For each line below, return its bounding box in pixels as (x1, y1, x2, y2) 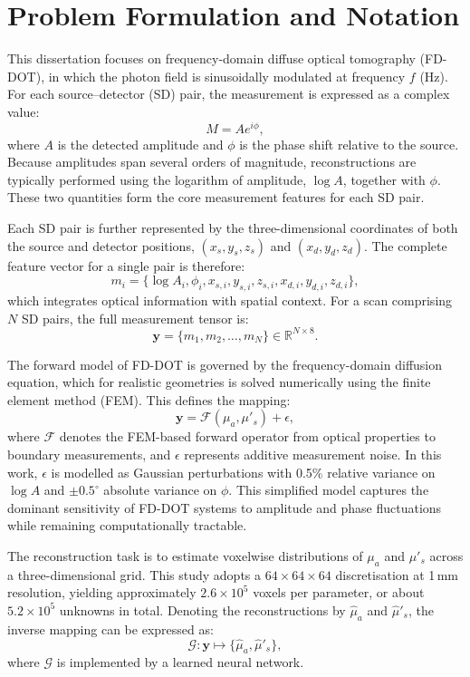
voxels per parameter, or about (253, 583, 425, 602)
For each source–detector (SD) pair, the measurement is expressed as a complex (7, 84, 450, 103)
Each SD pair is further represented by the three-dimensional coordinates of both (7, 218, 458, 237)
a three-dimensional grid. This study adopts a (7, 565, 262, 584)
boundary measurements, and (7, 445, 171, 463)
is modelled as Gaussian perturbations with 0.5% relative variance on (51, 462, 436, 481)
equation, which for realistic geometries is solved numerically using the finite (7, 372, 431, 392)
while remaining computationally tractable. (7, 516, 247, 535)
